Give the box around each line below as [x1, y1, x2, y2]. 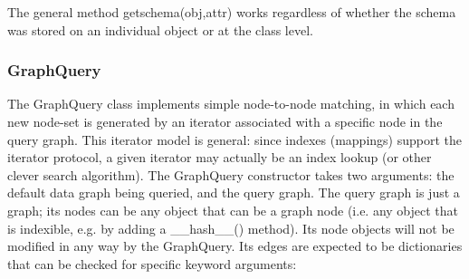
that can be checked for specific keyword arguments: [7, 254, 297, 273]
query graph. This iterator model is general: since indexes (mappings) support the [7, 130, 462, 149]
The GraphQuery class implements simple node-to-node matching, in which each [7, 94, 455, 113]
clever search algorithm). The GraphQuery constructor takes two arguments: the [7, 165, 455, 184]
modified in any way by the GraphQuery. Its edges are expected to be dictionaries [7, 236, 463, 255]
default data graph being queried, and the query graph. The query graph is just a [7, 183, 460, 202]
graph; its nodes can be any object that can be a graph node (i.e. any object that [7, 200, 459, 219]
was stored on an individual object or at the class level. [7, 20, 313, 39]
